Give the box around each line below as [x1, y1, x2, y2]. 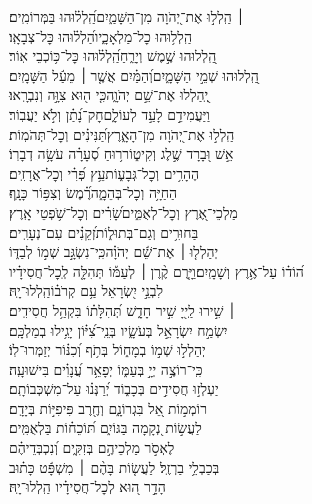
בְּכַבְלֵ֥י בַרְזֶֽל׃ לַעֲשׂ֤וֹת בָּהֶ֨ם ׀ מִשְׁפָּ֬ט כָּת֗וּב [9, 456, 220, 477]
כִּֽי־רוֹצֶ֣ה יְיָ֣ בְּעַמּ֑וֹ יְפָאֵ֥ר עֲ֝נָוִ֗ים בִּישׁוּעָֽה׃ [9, 358, 203, 379]
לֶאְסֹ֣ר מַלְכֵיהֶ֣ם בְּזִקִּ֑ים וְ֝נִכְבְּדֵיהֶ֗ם [9, 437, 175, 458]
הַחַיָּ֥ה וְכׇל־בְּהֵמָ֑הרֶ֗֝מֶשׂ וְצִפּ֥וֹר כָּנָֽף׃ [9, 182, 177, 203]
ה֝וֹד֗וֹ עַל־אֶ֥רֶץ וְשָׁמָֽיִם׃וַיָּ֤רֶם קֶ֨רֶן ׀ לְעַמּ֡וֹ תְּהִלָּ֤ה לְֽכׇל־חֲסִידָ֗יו [9, 260, 304, 281]
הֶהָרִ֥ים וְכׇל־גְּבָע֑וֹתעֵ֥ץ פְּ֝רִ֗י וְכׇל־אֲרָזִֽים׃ [9, 162, 200, 183]
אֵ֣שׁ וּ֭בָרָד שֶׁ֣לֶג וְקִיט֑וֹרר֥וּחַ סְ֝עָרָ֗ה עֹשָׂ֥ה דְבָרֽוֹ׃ [9, 143, 234, 164]
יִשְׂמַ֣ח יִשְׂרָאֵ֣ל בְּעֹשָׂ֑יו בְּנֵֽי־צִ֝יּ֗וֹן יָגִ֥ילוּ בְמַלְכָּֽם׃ [9, 319, 228, 340]
